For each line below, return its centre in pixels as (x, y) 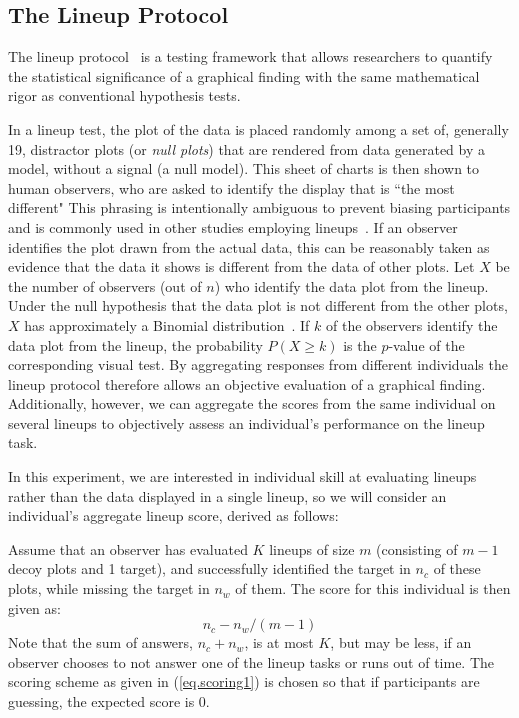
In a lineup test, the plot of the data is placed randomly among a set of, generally (258, 128)
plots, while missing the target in (109, 588)
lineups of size (312, 548)
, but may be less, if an (401, 642)
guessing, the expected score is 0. (109, 701)
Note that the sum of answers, (100, 642)
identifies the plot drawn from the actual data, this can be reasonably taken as (249, 246)
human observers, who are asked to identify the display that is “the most (231, 187)
